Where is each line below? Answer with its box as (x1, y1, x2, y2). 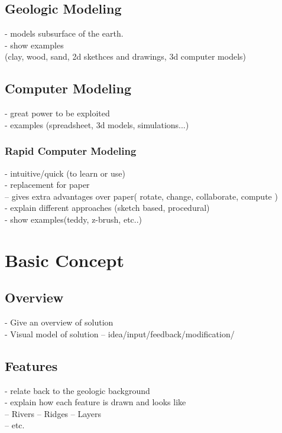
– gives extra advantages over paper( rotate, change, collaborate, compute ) (5, 190, 278, 202)
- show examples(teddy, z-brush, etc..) (5, 213, 142, 225)
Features (5, 356, 58, 375)
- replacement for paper (5, 178, 90, 191)
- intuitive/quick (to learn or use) (5, 167, 125, 179)
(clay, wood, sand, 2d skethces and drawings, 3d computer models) (5, 50, 247, 63)
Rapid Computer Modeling (5, 144, 137, 158)
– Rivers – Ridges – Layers (5, 407, 102, 419)
